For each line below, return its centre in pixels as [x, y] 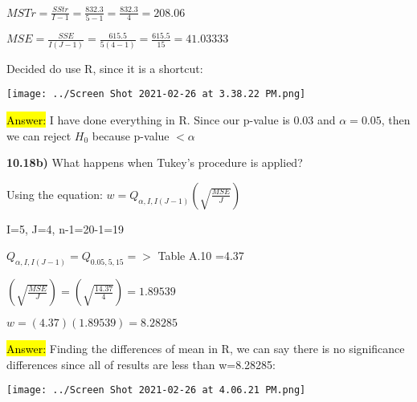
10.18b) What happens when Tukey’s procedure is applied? [155, 162]
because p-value [131, 135]
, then [396, 119]
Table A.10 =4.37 [201, 256]
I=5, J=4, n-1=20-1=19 [65, 228]
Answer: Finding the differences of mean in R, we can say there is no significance [206, 349]
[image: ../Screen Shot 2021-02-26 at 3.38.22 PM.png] [156, 94]
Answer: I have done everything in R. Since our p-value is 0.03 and [171, 119]
